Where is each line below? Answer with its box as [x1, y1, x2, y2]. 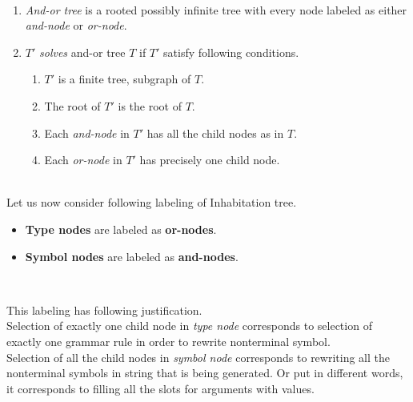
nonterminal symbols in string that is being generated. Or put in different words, [6, 364, 403, 381]
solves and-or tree [39, 43, 126, 60]
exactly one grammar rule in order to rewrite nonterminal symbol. [6, 332, 331, 349]
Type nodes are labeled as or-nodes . [25, 220, 217, 237]
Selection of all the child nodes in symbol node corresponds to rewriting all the [6, 348, 390, 365]
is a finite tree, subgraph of [58, 70, 191, 87]
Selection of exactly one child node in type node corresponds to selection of [6, 317, 372, 334]
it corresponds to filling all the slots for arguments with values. [6, 380, 315, 396]
